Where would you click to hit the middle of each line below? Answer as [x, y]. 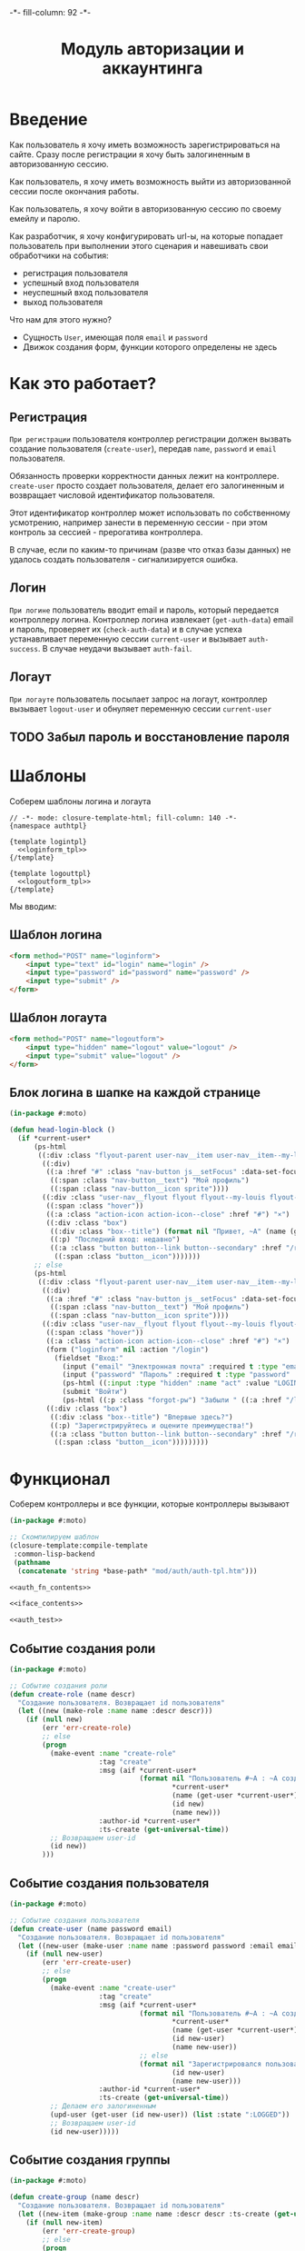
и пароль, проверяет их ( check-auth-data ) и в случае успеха [126, 629]
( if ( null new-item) [64, 2222]
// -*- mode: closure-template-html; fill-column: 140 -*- [123, 818]
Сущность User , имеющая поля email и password [115, 337]
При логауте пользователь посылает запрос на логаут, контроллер [138, 699]
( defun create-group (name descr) [75, 2197]
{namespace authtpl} [49, 826]
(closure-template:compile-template [79, 1546]
